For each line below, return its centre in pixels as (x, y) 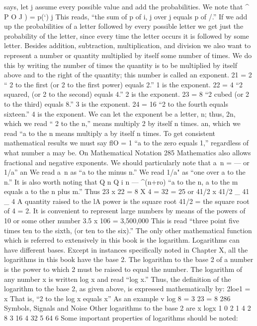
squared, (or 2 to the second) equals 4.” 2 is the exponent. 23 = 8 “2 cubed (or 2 (127, 94)
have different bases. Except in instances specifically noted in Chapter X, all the (126, 249)
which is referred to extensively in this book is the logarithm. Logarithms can (122, 240)
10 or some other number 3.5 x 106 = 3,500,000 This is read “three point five (122, 221)
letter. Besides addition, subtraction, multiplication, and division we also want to (128, 45)
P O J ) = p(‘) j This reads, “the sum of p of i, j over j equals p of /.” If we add (126, 16)
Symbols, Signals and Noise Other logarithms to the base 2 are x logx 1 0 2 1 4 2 (128, 308)
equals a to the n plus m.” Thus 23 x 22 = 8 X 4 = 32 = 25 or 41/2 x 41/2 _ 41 (127, 191)
